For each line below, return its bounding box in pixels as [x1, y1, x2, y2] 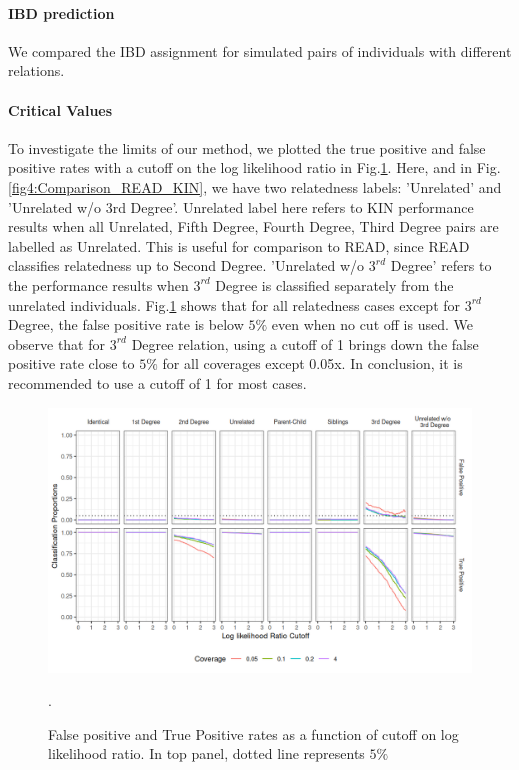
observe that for [8, 333, 105, 354]
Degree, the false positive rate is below [8, 314, 244, 335]
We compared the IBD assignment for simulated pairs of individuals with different [8, 40, 512, 61]
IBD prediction [8, 2, 115, 23]
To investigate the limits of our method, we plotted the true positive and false [8, 137, 486, 158]
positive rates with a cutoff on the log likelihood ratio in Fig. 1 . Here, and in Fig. [8, 157, 501, 178]
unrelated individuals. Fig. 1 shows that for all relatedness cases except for [8, 294, 461, 315]
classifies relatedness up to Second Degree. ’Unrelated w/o [8, 255, 365, 276]
